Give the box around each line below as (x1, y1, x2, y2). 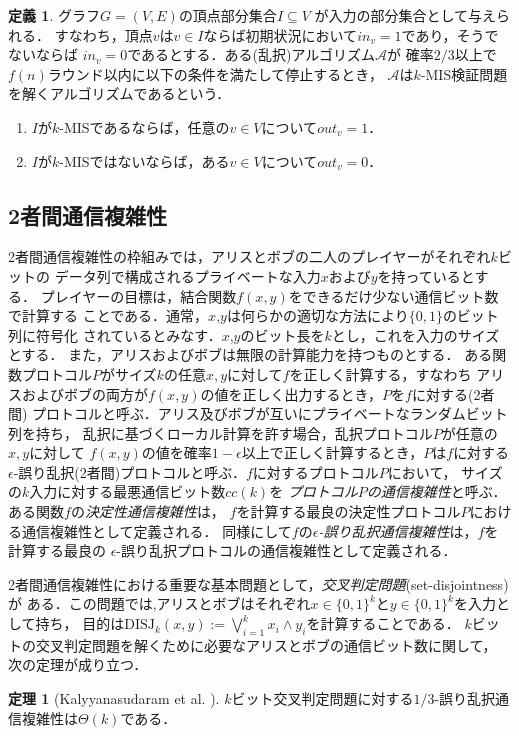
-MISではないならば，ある (59, 150, 230, 171)
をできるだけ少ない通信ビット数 (288, 285, 499, 306)
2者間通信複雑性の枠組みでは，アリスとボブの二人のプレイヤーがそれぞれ (8, 246, 491, 267)
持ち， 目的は (35, 613, 125, 634)
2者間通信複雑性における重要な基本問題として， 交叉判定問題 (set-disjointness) (8, 573, 509, 594)
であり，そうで (401, 24, 499, 45)
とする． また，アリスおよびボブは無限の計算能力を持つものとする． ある (8, 344, 493, 365)
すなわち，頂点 (54, 24, 153, 45)
